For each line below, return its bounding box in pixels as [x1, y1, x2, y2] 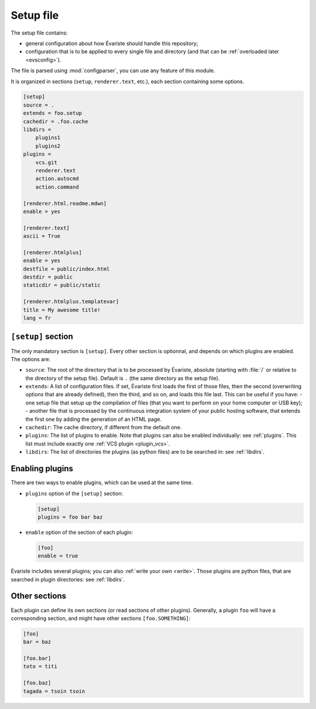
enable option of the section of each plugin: [25, 529, 133, 536]
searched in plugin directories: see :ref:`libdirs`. [11, 576, 125, 583]
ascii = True [23, 233, 61, 239]
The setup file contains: [11, 29, 68, 36]
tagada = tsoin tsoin [23, 688, 85, 694]
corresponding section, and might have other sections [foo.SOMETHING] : [11, 615, 191, 622]
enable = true [37, 553, 78, 559]
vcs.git [35, 159, 58, 166]
